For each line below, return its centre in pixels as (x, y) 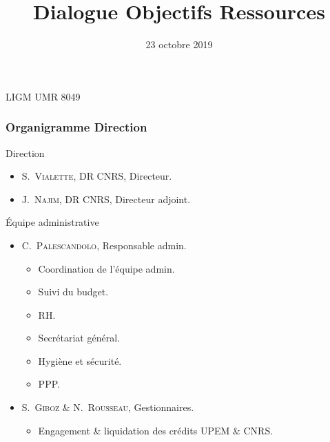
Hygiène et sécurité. (80, 360)
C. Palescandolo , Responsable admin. (104, 245)
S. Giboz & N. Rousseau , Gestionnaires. (108, 407)
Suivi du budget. (73, 292)
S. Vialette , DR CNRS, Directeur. (97, 176)
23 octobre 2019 (179, 44)
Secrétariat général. (79, 338)
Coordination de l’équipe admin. (106, 268)
